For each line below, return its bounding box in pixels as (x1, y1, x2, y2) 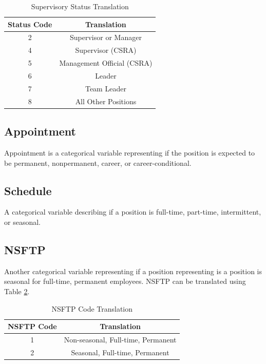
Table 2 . (4, 285, 30, 296)
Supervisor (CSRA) (75, 45, 137, 55)
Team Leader (85, 83, 126, 93)
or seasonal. (4, 216, 41, 227)
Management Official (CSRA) (59, 58, 153, 68)
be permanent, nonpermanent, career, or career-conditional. (4, 157, 192, 168)
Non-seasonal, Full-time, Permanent (64, 334, 177, 344)
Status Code (8, 18, 52, 29)
